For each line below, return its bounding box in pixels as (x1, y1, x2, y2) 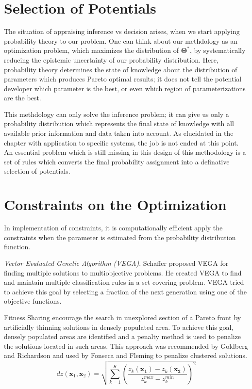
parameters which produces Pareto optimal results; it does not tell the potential (4, 74, 242, 84)
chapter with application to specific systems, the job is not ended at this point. (4, 137, 239, 147)
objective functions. (4, 296, 62, 306)
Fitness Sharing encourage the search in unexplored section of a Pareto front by (4, 312, 241, 322)
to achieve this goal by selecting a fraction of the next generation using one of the (4, 286, 247, 296)
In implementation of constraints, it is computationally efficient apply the (4, 223, 223, 233)
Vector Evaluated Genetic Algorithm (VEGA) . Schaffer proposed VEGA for (4, 258, 229, 268)
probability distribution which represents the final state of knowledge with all (4, 118, 234, 129)
